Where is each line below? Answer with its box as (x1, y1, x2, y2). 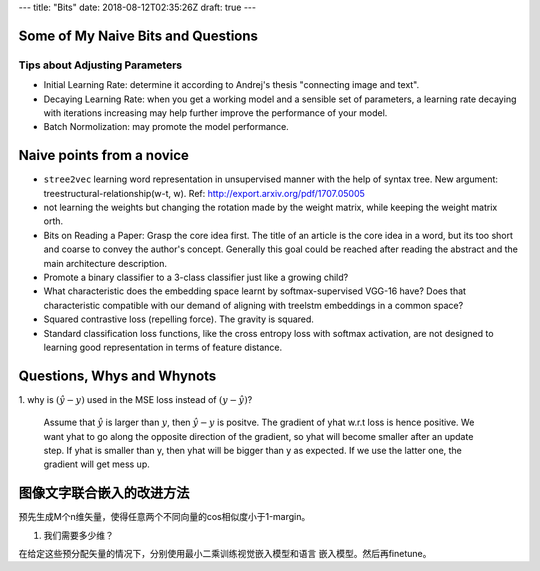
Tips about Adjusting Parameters (18, 58, 183, 72)
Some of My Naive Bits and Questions (18, 27, 259, 44)
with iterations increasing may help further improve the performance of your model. (43, 106, 388, 119)
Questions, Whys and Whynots (18, 367, 217, 384)
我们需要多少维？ (43, 529, 114, 541)
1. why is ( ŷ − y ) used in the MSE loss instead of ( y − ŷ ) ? (18, 393, 253, 405)
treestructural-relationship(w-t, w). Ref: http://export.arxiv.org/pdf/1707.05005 (43, 187, 365, 199)
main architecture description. (43, 257, 168, 269)
